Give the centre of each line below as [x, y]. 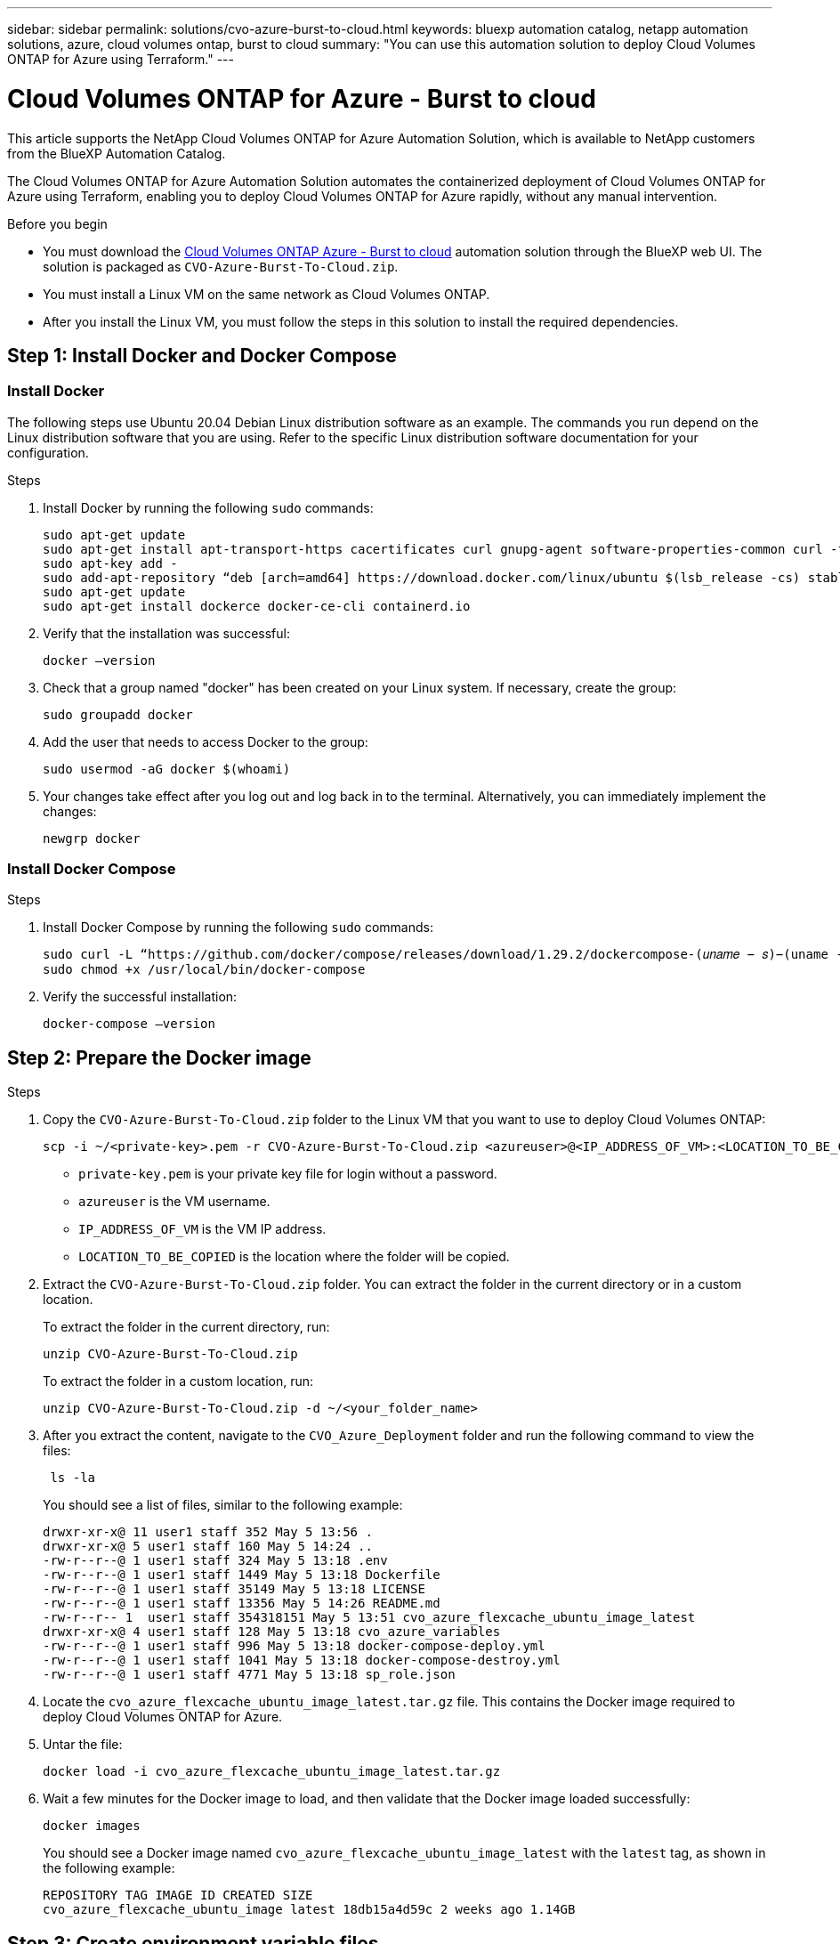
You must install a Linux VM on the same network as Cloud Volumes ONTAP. [267, 294]
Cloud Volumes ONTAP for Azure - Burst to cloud [302, 98]
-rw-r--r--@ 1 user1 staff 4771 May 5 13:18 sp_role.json [249, 1675]
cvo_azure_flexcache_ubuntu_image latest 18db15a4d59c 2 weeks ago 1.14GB [309, 1910]
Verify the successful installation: [140, 997]
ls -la [73, 1478]
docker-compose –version [129, 1024]
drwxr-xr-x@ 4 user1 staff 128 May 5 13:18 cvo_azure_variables [272, 1632]
